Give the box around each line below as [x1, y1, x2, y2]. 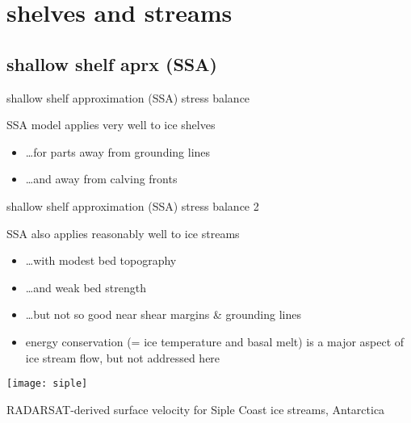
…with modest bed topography [25, 252, 177, 269]
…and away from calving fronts [25, 170, 178, 187]
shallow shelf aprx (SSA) [6, 51, 217, 76]
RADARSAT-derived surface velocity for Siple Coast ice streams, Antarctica [6, 400, 385, 417]
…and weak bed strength [25, 279, 146, 295]
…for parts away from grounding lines [25, 143, 211, 160]
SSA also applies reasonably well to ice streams [6, 224, 240, 241]
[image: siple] [6, 378, 88, 390]
